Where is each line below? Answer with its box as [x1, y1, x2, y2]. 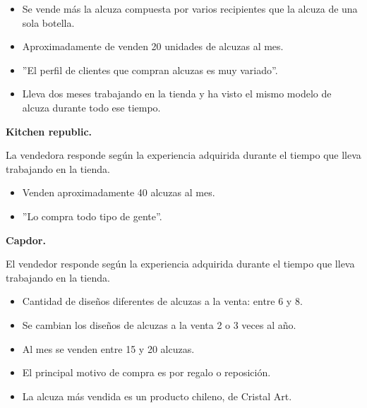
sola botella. [22, 15, 75, 30]
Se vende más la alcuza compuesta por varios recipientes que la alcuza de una [22, 1, 358, 16]
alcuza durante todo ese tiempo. [22, 100, 161, 114]
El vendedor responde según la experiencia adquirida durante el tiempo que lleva [6, 256, 355, 271]
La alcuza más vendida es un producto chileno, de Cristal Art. [22, 388, 292, 403]
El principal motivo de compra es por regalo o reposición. [22, 365, 271, 380]
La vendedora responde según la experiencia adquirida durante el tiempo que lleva [6, 148, 361, 162]
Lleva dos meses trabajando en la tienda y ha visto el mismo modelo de [22, 86, 332, 101]
